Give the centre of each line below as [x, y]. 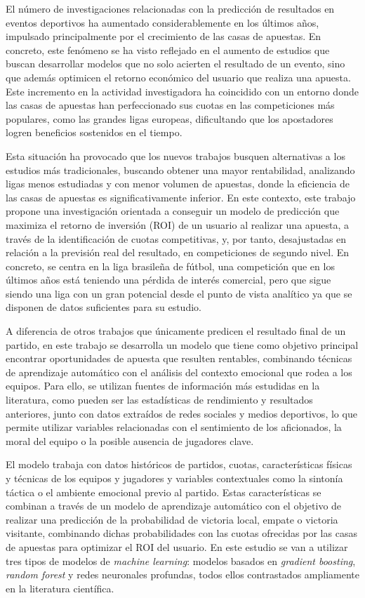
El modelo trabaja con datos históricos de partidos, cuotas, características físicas [179, 464]
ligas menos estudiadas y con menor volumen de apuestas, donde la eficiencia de [178, 184]
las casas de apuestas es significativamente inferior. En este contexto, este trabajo [181, 197]
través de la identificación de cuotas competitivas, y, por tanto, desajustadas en [176, 238]
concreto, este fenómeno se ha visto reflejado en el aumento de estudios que [168, 49]
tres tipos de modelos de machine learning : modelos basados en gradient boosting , [181, 560]
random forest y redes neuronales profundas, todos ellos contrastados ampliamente [182, 574]
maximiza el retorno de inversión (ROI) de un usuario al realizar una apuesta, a [178, 224]
